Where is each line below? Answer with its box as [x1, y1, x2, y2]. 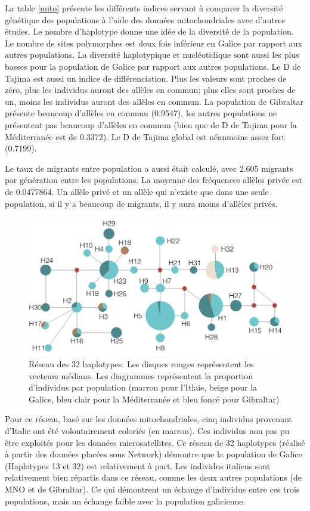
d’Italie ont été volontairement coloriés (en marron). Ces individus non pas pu [5, 424, 290, 436]
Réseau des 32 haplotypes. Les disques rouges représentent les [29, 358, 254, 370]
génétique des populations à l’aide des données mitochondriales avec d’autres [5, 13, 285, 26]
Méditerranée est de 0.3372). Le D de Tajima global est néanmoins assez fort [5, 130, 285, 143]
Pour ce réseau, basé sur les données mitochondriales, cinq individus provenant [5, 413, 292, 425]
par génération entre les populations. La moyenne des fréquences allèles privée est [5, 174, 302, 186]
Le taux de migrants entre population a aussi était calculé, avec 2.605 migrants [5, 162, 293, 174]
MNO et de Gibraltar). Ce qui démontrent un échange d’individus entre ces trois [5, 482, 300, 495]
